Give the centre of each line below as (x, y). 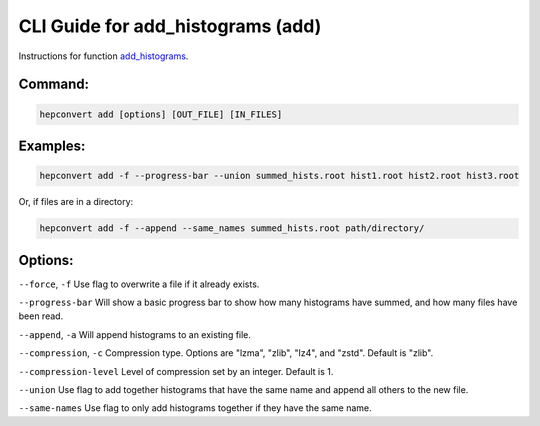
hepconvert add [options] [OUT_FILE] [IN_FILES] (161, 114)
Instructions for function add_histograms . (103, 56)
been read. (41, 316)
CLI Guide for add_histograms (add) (170, 26)
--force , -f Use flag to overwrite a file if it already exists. (139, 284)
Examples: (52, 145)
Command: (54, 84)
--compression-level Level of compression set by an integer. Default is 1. (176, 371)
